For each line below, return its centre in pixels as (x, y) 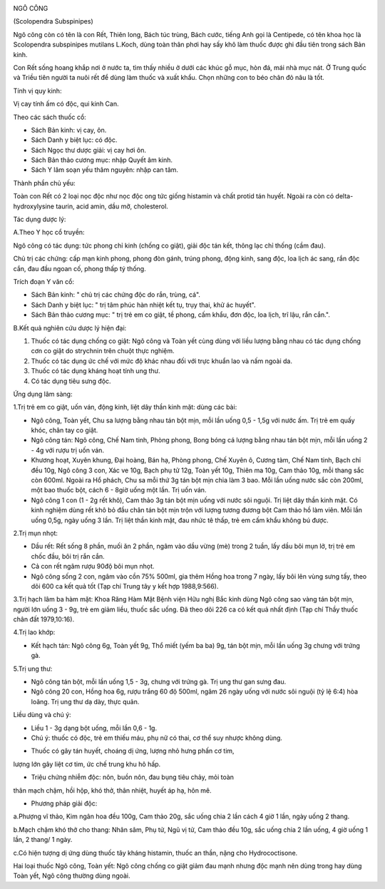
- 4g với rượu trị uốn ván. (68, 450)
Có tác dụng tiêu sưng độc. (71, 381)
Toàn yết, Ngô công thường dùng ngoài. (72, 876)
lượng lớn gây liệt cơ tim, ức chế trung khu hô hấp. (87, 764)
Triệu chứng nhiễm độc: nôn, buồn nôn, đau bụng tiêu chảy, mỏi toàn (133, 777)
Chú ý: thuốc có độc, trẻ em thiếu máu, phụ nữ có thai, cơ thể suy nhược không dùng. (157, 738)
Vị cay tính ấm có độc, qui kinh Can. (66, 104)
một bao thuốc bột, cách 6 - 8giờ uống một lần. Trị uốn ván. (119, 490)
